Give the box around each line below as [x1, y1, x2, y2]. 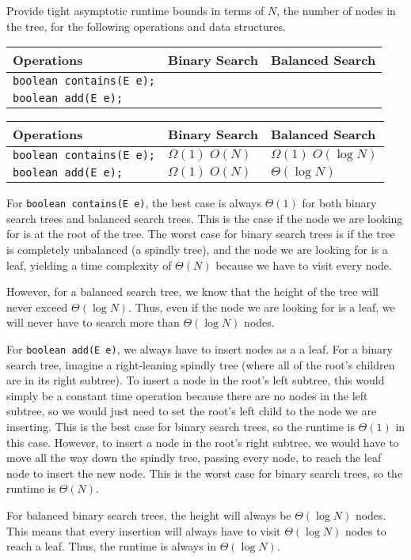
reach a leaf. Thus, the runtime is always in [6, 538, 217, 554]
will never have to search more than [6, 314, 180, 331]
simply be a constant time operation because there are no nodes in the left [6, 387, 368, 403]
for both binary [302, 195, 377, 211]
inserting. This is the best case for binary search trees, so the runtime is [6, 418, 355, 435]
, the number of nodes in [276, 2, 396, 18]
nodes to [344, 522, 386, 539]
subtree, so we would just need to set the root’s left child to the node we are [6, 403, 377, 419]
